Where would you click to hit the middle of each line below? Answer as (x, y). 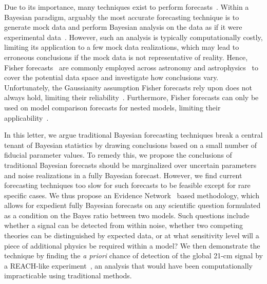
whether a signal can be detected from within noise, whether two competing (123, 225)
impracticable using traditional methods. (68, 276)
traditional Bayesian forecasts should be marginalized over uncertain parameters (130, 165)
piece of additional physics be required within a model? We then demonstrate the (132, 245)
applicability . (26, 117)
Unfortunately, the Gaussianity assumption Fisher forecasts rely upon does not (128, 87)
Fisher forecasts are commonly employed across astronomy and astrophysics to (131, 67)
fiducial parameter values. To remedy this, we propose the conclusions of (118, 155)
